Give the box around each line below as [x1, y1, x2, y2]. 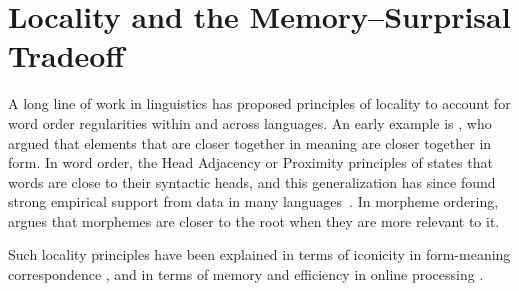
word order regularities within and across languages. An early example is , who [8, 112, 492, 133]
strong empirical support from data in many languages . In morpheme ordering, [8, 191, 499, 212]
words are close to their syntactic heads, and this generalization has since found [8, 171, 496, 192]
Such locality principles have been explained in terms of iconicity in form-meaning [8, 244, 511, 265]
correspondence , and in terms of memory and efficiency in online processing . [8, 264, 484, 285]
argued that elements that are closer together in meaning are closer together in [8, 132, 492, 153]
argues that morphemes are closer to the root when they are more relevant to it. [8, 210, 500, 231]
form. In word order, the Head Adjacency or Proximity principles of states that [8, 152, 493, 173]
